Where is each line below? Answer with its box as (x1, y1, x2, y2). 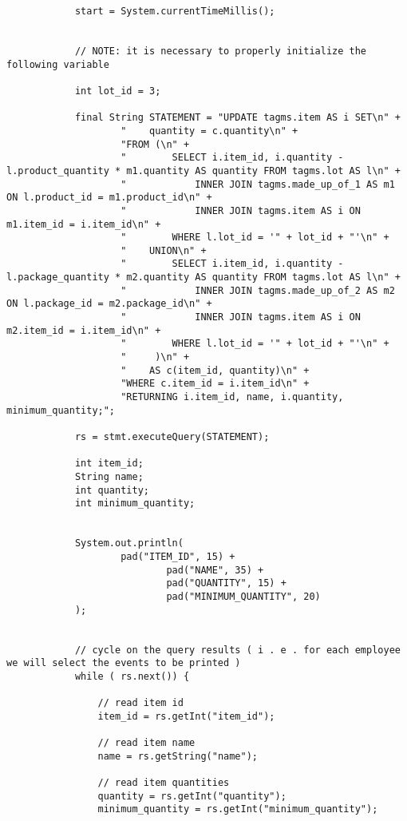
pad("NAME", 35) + (166, 564, 264, 576)
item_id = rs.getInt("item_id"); (97, 710, 275, 722)
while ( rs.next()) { (74, 670, 190, 682)
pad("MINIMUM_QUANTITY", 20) (166, 590, 321, 602)
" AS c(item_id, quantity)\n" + (121, 364, 310, 376)
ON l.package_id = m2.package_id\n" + (6, 298, 212, 310)
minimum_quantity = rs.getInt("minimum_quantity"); (97, 803, 378, 815)
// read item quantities (97, 777, 230, 789)
